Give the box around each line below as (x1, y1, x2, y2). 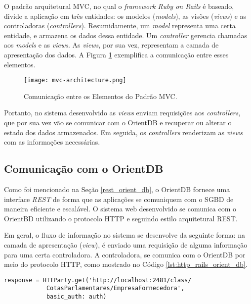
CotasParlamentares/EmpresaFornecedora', (46, 285, 185, 292)
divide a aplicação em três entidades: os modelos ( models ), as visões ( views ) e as (4, 10, 247, 21)
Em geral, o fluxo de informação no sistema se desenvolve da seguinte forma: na (4, 230, 245, 240)
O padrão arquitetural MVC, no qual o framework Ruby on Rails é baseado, (4, 1, 234, 11)
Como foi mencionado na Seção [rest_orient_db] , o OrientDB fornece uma (4, 184, 230, 194)
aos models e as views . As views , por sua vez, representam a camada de (4, 40, 219, 50)
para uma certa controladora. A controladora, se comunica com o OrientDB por (4, 249, 246, 259)
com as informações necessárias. (4, 137, 100, 147)
